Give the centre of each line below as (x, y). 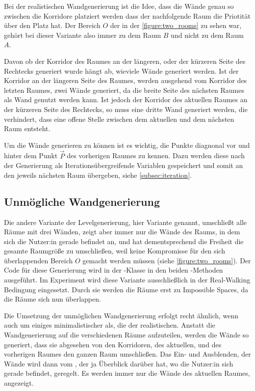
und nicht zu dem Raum (207, 35)
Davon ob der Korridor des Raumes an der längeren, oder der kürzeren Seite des (125, 61)
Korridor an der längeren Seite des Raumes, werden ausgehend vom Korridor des (126, 80)
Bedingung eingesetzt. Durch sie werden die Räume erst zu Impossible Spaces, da (126, 289)
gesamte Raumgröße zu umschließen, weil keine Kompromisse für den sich (115, 251)
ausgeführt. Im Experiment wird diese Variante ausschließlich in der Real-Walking (127, 280)
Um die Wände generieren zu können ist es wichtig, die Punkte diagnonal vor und (127, 145)
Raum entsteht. (27, 128)
